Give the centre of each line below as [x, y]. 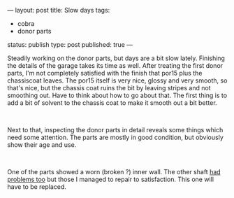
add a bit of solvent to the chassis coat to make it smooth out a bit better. [112, 103]
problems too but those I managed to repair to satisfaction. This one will [111, 179]
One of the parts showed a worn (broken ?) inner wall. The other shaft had [114, 172]
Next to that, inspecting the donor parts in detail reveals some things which [115, 130]
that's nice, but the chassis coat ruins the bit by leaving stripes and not [109, 88]
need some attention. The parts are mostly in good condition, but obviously [115, 137]
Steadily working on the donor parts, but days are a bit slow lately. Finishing [116, 58]
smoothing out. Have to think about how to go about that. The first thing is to [117, 95]
